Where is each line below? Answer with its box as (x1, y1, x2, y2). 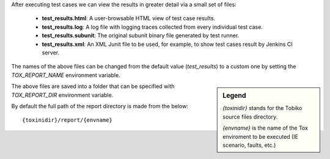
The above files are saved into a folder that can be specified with (11, 83, 175, 90)
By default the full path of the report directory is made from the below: (11, 102, 189, 109)
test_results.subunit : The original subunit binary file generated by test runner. (42, 32, 240, 39)
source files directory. (222, 113, 278, 120)
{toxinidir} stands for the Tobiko (222, 105, 302, 112)
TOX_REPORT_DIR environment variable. (11, 91, 114, 98)
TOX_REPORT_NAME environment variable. (11, 71, 120, 79)
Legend (222, 92, 247, 100)
